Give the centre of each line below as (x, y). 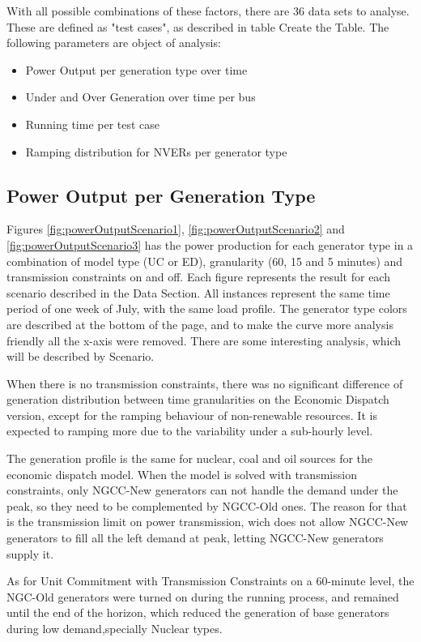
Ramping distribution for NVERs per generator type (156, 151)
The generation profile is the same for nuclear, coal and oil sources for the (190, 458)
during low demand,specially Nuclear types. (115, 629)
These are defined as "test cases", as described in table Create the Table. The (198, 26)
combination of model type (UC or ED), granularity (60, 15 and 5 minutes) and (205, 261)
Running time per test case (93, 124)
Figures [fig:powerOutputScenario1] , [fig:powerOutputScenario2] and (176, 229)
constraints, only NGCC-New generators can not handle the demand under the (202, 490)
